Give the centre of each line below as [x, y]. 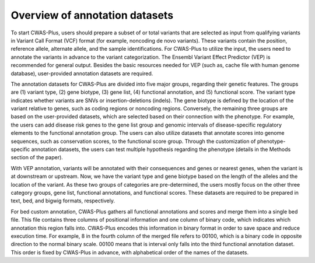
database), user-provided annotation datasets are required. [82, 73]
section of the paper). [37, 157]
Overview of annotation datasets [92, 15]
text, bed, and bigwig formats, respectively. [63, 201]
